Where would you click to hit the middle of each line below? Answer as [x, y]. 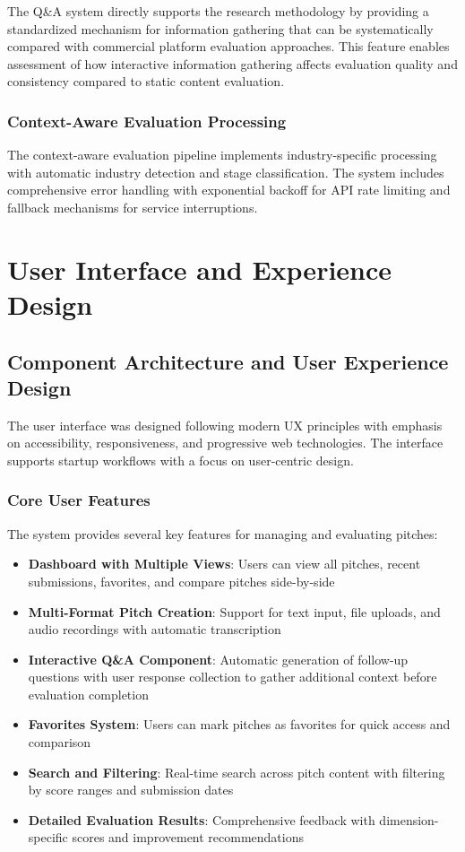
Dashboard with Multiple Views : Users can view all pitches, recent [224, 564]
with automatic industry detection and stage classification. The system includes [226, 172]
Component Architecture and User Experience [228, 361]
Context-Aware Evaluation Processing [147, 121]
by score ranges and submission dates [131, 790]
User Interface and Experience [200, 269]
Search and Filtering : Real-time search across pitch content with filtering [237, 772]
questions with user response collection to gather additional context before [232, 677]
